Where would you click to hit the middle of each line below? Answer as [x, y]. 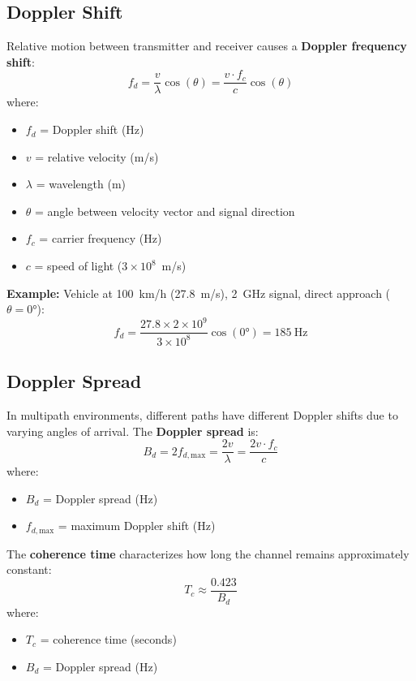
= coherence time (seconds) [108, 639]
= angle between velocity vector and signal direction [165, 211]
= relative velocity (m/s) [97, 156]
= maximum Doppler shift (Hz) [137, 526]
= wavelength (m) [81, 184]
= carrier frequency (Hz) [101, 238]
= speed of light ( [78, 266]
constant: [29, 569]
